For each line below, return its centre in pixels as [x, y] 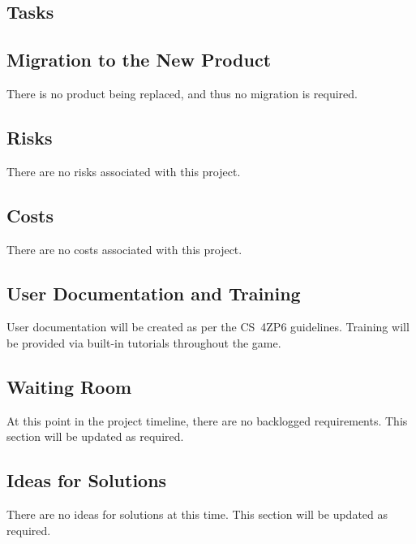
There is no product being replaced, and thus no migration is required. [182, 93]
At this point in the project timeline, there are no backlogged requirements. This [207, 420]
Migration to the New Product [139, 60]
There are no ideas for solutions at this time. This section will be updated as [197, 514]
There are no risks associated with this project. [124, 171]
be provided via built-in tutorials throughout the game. [144, 342]
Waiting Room [69, 386]
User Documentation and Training [154, 293]
